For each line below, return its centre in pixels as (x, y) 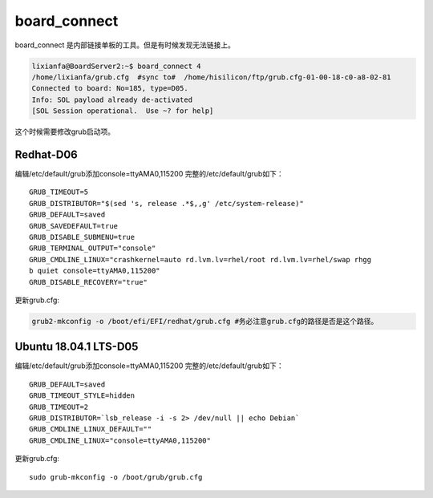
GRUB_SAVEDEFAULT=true (74, 226)
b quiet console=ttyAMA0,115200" (95, 271)
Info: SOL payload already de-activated (112, 99)
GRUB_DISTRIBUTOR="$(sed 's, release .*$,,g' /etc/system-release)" (166, 203)
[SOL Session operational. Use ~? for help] (123, 111)
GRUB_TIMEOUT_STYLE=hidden (82, 396)
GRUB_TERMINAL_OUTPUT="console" (93, 248)
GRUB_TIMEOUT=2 (59, 407)
